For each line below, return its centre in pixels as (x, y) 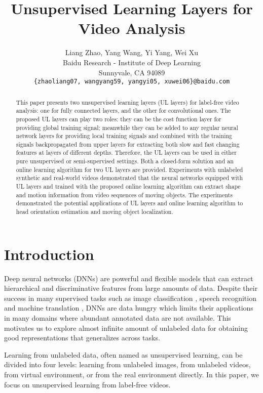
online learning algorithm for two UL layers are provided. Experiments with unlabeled (129, 169)
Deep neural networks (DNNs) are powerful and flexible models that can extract (129, 278)
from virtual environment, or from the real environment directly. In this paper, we (131, 375)
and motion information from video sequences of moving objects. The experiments (124, 194)
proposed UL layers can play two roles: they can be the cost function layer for (119, 119)
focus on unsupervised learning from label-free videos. (87, 384)
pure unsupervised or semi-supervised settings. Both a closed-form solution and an (125, 161)
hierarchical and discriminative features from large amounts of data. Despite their (131, 288)
